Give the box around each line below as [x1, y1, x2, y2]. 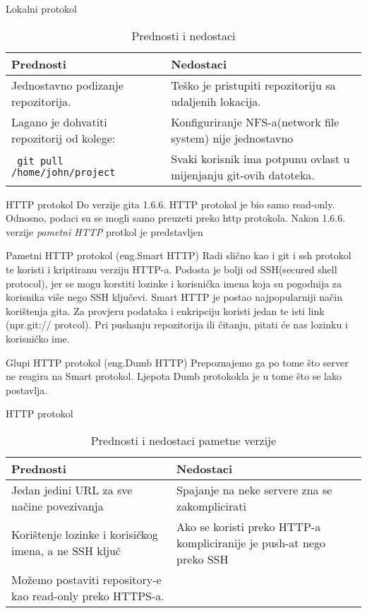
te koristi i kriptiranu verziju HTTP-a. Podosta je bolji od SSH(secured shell [6, 261, 337, 276]
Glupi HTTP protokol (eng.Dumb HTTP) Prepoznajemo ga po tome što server [6, 355, 349, 369]
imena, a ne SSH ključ [11, 542, 121, 559]
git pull [17, 155, 64, 167]
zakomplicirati [176, 497, 246, 514]
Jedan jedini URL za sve [11, 481, 133, 498]
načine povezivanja [11, 497, 104, 514]
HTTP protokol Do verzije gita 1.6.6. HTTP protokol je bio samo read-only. [6, 196, 335, 211]
